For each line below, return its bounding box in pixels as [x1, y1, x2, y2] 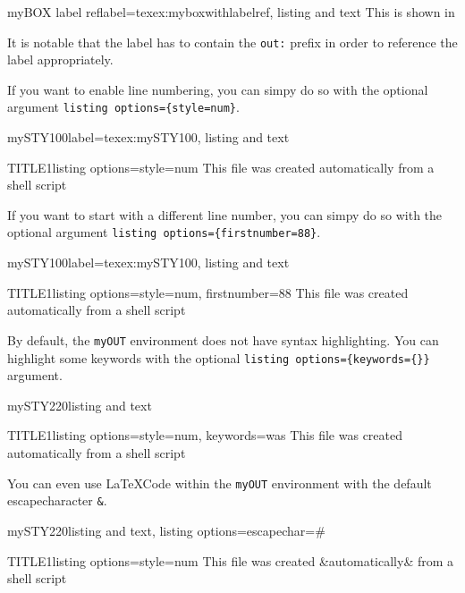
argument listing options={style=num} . [7, 97, 240, 116]
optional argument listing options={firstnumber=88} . [7, 223, 321, 241]
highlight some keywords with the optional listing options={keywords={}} [7, 348, 430, 367]
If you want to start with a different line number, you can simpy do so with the [7, 205, 443, 224]
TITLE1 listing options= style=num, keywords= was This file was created [7, 426, 402, 445]
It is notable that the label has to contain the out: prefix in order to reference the [7, 32, 458, 51]
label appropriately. [7, 50, 114, 69]
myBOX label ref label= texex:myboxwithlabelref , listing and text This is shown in [7, 3, 455, 21]
